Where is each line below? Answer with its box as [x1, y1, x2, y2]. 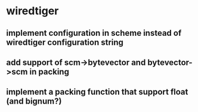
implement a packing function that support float [6, 87, 188, 97]
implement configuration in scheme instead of [6, 28, 182, 38]
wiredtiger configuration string [6, 37, 124, 47]
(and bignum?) [6, 97, 62, 107]
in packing [29, 67, 70, 77]
